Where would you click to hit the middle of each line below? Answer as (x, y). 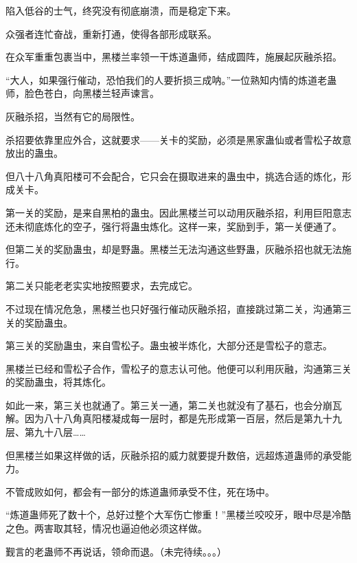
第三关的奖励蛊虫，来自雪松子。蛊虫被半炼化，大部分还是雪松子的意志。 (169, 345)
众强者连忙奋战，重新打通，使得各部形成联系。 (111, 33)
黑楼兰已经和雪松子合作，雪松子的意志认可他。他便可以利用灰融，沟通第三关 (178, 368)
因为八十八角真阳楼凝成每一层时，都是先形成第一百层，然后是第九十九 (183, 418)
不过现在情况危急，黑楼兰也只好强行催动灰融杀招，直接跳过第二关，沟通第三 (178, 308)
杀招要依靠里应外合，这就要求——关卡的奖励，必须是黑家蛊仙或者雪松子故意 (178, 139)
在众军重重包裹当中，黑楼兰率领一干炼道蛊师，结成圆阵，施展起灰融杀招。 (174, 57)
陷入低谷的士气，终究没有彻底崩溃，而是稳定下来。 (121, 10)
